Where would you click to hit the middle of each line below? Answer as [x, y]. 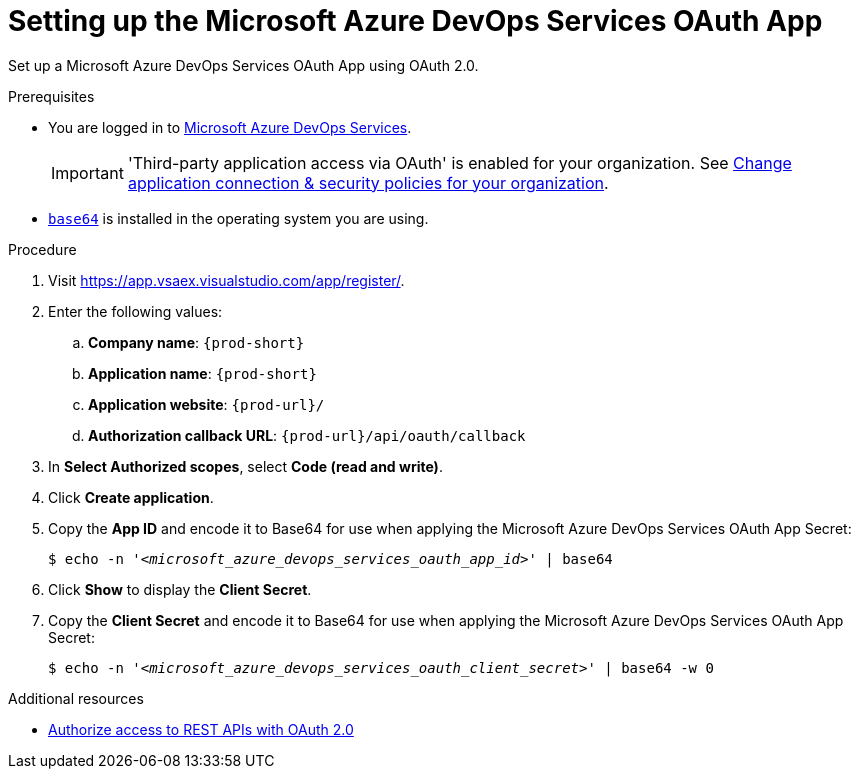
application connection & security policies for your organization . [368, 182]
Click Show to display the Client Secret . [180, 589]
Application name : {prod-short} [202, 373]
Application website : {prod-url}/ [206, 404]
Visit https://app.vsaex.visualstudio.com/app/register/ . [226, 280]
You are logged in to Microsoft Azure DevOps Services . [230, 127]
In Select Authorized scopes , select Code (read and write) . [245, 466]
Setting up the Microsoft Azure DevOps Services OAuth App [415, 21]
